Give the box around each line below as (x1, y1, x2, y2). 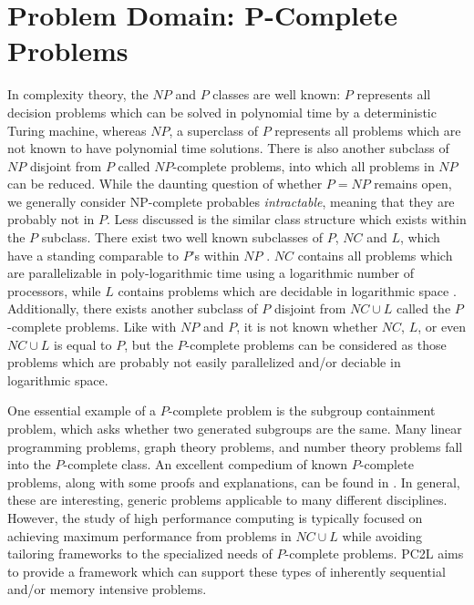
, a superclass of (169, 120, 258, 139)
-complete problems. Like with (7, 317, 177, 336)
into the (7, 455, 51, 474)
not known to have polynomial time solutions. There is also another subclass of (7, 138, 449, 158)
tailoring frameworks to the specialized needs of (7, 544, 273, 563)
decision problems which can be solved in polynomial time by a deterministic (7, 102, 437, 121)
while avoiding (342, 526, 422, 545)
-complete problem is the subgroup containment (168, 401, 436, 420)
